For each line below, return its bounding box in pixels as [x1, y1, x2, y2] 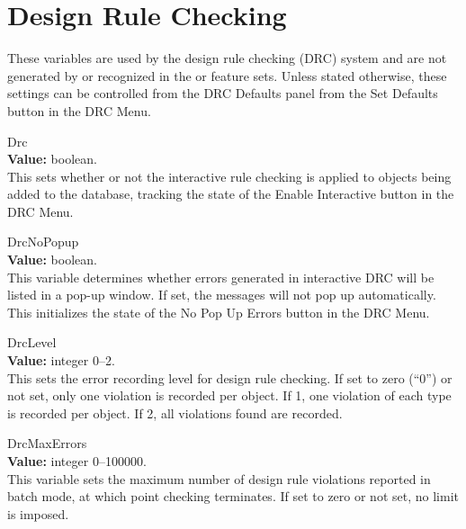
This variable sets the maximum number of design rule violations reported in [7, 469, 431, 488]
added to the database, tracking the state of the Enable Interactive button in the [7, 184, 454, 203]
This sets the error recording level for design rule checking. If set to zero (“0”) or [7, 368, 453, 387]
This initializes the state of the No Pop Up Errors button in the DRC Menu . [7, 302, 430, 321]
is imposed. [7, 504, 69, 523]
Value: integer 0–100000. [7, 452, 147, 470]
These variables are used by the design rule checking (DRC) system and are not [7, 49, 447, 67]
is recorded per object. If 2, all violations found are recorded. [7, 403, 343, 422]
